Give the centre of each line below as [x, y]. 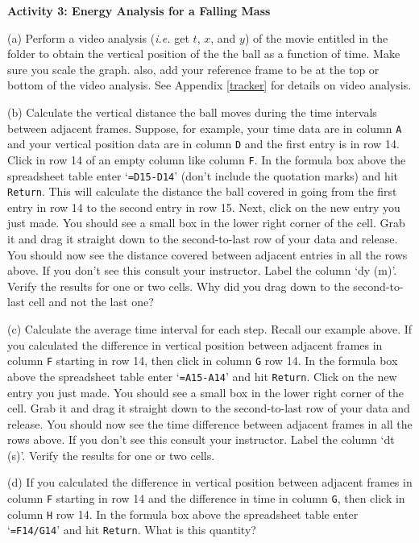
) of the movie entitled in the [316, 37]
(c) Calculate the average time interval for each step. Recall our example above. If [210, 329]
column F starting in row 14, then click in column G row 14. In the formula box [203, 361]
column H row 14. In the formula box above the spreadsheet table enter [183, 514]
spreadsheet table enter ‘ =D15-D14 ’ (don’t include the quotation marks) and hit [203, 175]
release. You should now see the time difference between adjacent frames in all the [210, 423]
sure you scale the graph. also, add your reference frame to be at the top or [193, 69]
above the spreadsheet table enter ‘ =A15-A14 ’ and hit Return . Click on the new [202, 376]
